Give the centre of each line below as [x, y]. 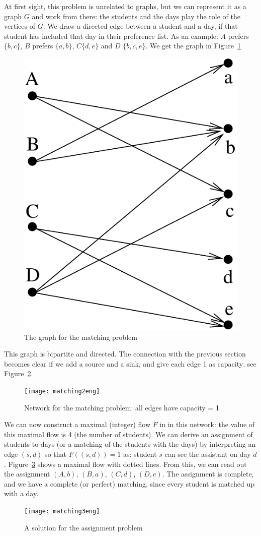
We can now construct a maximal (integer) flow [77, 424]
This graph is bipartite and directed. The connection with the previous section [125, 354]
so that [56, 454]
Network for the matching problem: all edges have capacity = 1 [122, 407]
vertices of [20, 26]
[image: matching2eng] [62, 392]
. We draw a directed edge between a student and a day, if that [140, 26]
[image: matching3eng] [62, 512]
